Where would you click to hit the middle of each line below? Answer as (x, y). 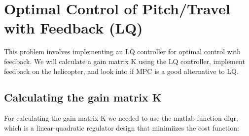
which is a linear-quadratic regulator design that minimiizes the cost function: (122, 127)
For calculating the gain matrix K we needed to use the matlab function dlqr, (121, 118)
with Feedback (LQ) (73, 28)
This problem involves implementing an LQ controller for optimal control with (123, 51)
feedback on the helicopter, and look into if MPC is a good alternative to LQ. (121, 71)
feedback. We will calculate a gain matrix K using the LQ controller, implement (124, 61)
